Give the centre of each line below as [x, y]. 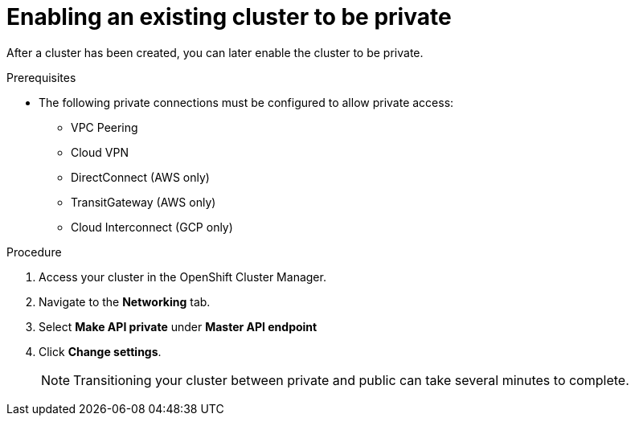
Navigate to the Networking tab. [125, 301]
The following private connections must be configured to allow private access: [246, 102]
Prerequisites [41, 77]
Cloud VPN [100, 152]
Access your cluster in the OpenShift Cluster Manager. [182, 277]
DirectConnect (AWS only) [140, 177]
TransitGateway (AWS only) [143, 202]
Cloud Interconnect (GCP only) [152, 227]
